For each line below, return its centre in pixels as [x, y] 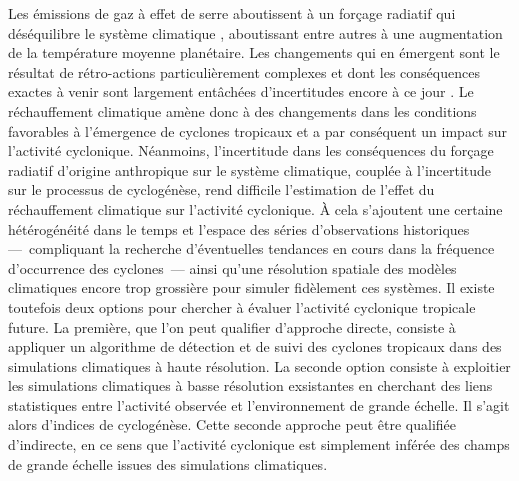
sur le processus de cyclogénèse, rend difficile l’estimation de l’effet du [221, 189]
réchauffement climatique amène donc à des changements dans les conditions [242, 110]
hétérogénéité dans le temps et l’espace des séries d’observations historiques [239, 228]
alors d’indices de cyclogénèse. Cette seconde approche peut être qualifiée [232, 424]
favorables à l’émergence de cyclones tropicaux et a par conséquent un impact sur [258, 130]
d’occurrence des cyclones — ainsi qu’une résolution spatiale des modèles [232, 267]
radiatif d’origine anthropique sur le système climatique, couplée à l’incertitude [250, 169]
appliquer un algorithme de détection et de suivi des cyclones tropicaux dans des [255, 346]
